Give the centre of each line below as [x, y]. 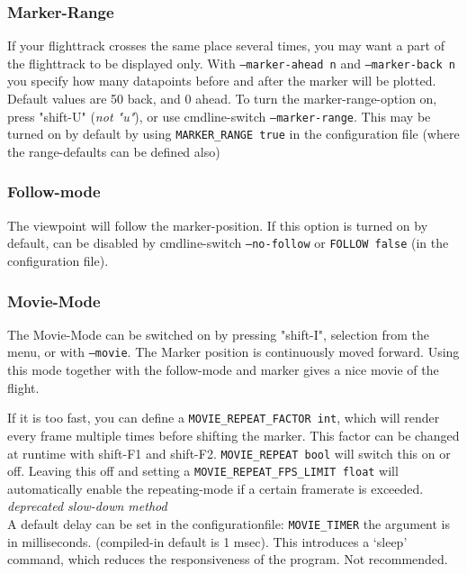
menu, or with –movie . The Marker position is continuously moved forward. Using [233, 352]
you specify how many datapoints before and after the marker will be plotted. [222, 81]
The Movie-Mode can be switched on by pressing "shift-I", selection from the [219, 334]
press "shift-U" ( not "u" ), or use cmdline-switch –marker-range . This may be [219, 116]
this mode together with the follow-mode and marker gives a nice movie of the [223, 370]
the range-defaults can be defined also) [114, 151]
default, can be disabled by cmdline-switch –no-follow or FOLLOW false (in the [228, 243]
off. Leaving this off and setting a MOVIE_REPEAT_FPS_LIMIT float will [203, 471]
